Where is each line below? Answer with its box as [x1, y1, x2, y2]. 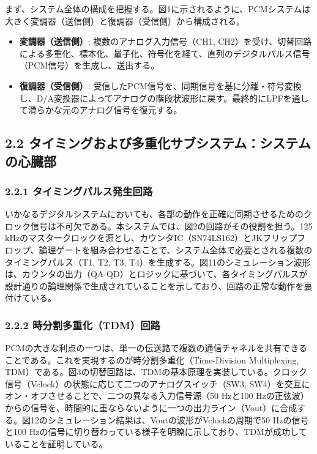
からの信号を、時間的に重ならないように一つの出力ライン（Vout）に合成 [5, 401, 297, 414]
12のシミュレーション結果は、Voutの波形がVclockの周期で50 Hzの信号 [30, 413, 309, 426]
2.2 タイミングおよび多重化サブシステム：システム [5, 133, 311, 152]
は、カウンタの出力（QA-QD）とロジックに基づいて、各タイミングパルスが [5, 267, 308, 280]
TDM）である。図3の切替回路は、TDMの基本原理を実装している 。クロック [5, 365, 307, 378]
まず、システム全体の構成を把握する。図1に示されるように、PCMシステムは [5, 2, 311, 15]
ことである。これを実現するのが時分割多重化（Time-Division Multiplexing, [5, 353, 299, 366]
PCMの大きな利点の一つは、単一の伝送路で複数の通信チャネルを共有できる [5, 341, 308, 354]
